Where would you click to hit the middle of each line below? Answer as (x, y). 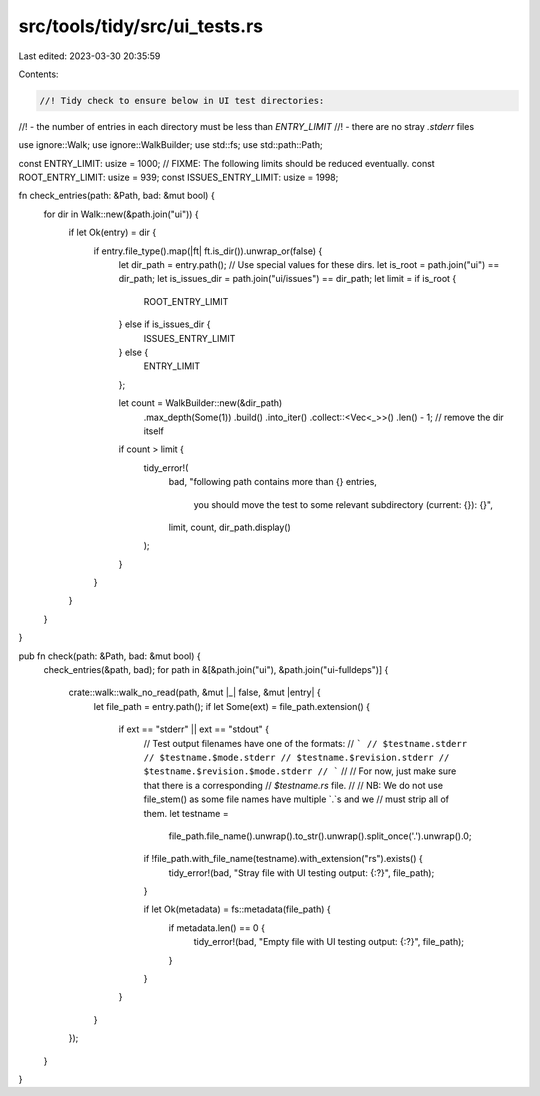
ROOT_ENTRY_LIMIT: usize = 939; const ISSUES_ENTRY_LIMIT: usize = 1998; (178, 177)
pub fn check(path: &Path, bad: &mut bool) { (109, 656)
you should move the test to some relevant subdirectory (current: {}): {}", (343, 504)
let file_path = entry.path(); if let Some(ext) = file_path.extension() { (231, 706)
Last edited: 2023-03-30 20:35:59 (89, 56)
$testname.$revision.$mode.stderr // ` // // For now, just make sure (300, 771)
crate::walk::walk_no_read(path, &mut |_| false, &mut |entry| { (194, 692)
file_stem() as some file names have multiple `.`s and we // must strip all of (296, 799)
